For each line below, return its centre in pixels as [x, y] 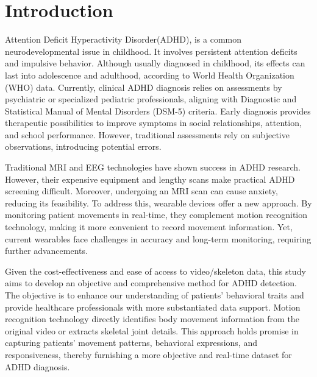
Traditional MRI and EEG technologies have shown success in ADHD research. [153, 167]
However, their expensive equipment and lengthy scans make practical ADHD [150, 179]
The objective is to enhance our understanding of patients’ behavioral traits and [155, 295]
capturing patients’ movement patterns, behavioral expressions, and [131, 343]
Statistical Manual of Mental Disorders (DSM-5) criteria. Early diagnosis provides [158, 111]
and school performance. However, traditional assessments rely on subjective [147, 134]
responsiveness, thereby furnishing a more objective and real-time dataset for [148, 354]
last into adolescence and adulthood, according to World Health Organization [150, 75]
